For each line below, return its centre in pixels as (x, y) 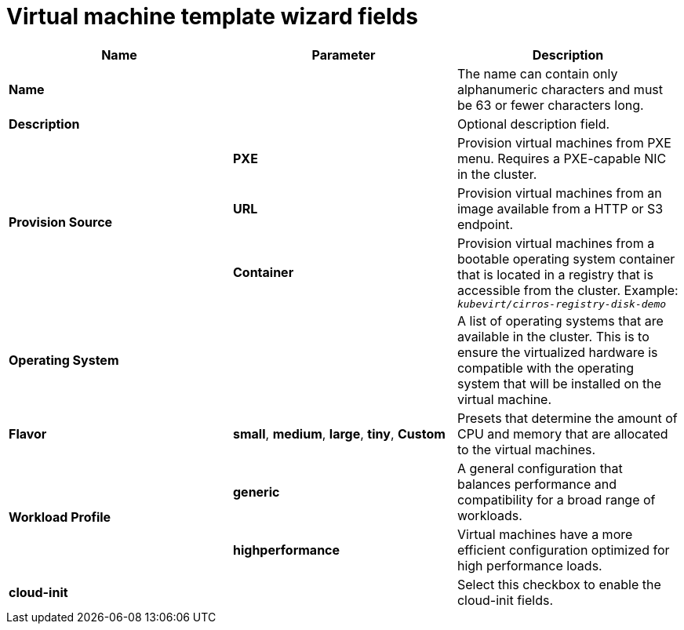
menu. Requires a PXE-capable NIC (562, 158)
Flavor (28, 433)
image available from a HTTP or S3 (560, 208)
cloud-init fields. (505, 600)
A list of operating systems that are (560, 320)
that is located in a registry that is (555, 274)
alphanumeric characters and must (560, 89)
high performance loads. (529, 565)
